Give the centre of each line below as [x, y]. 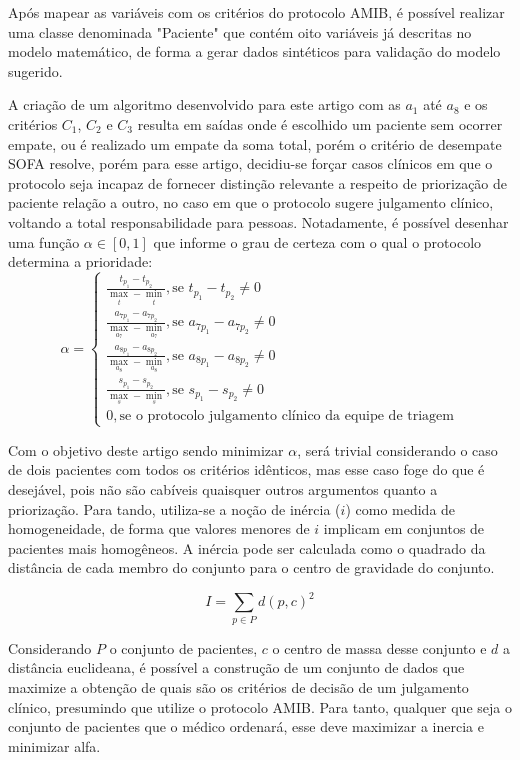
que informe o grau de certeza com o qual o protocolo [317, 241]
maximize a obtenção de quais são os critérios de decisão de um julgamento [238, 686]
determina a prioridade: [80, 261]
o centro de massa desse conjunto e [379, 647]
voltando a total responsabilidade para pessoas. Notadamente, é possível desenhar [258, 221]
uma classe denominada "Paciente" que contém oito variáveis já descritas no [240, 31]
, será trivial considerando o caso [397, 449]
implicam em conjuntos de [404, 528]
